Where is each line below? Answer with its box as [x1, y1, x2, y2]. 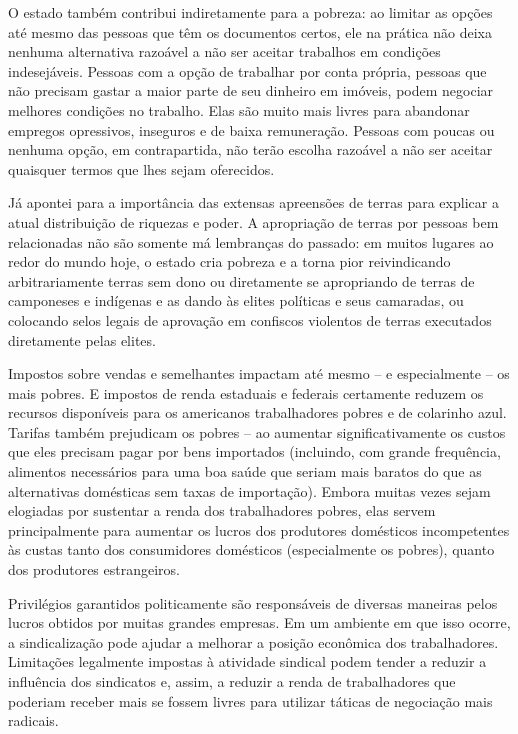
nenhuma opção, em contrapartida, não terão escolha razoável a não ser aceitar [8, 139, 493, 160]
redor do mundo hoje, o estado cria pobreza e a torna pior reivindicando [8, 251, 451, 272]
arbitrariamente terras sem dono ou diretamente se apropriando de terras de [8, 270, 475, 291]
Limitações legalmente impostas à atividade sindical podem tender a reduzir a [8, 651, 487, 672]
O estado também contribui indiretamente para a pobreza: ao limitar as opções [8, 2, 493, 22]
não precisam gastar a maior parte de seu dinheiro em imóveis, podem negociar [8, 80, 494, 101]
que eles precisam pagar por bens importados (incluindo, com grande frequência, [8, 441, 501, 462]
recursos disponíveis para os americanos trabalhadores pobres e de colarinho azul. [8, 402, 507, 423]
